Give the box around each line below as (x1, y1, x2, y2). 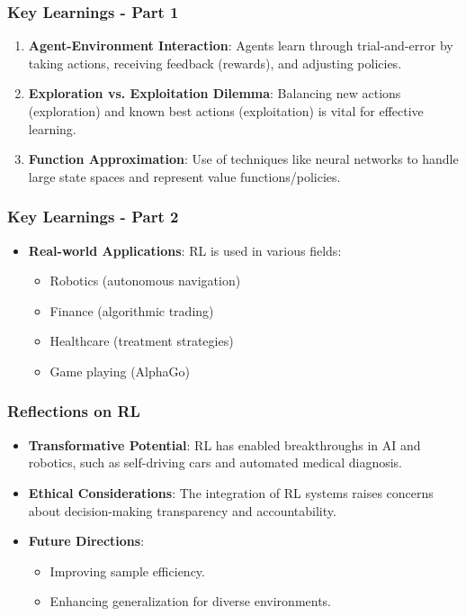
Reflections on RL (7, 400, 140, 422)
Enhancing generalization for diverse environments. (49, 592, 332, 611)
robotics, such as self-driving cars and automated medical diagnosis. (28, 453, 403, 472)
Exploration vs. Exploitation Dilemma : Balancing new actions (28, 84, 401, 103)
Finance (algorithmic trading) (49, 301, 214, 320)
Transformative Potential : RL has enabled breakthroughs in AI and (28, 435, 421, 454)
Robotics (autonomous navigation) (49, 271, 241, 290)
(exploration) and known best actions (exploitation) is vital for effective (28, 102, 424, 120)
